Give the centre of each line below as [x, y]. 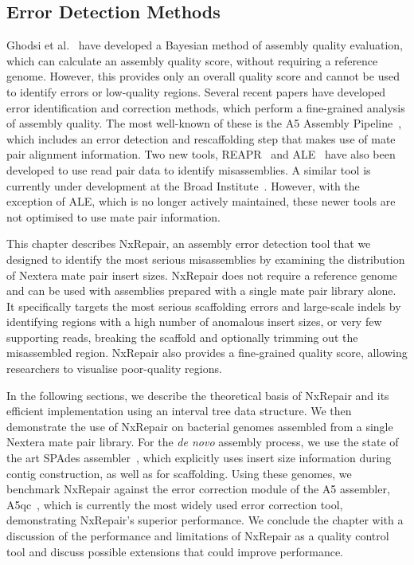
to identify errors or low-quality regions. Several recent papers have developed [196, 91]
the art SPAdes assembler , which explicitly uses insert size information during [199, 458]
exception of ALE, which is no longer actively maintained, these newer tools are [201, 201]
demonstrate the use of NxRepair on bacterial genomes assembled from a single [200, 426]
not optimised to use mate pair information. [113, 216]
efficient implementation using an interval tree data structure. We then [179, 411]
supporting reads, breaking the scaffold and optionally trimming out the [182, 337]
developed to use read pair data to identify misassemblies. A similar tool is [189, 169]
